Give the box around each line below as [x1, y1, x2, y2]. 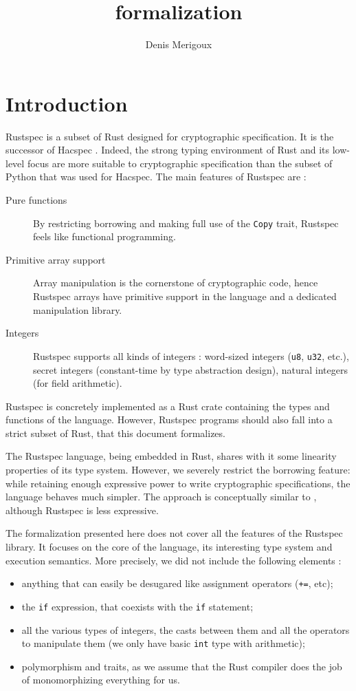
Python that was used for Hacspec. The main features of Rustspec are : [5, 169, 307, 184]
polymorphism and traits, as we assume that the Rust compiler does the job [21, 659, 342, 673]
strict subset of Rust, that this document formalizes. [5, 425, 225, 440]
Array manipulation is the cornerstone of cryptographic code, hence [33, 275, 318, 290]
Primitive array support [5, 252, 106, 266]
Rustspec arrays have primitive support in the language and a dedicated [33, 289, 337, 304]
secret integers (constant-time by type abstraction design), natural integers [33, 362, 348, 376]
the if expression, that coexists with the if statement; [21, 599, 254, 613]
